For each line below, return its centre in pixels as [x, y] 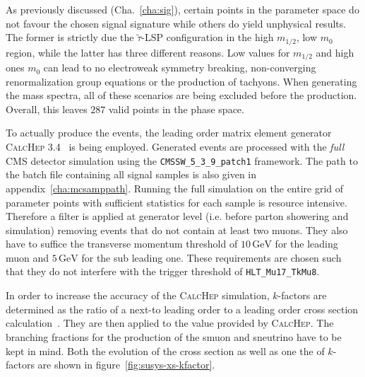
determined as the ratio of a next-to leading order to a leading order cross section [182, 309]
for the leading [306, 244]
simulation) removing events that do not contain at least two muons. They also [177, 230]
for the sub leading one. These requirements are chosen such [211, 257]
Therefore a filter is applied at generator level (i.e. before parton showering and [177, 216]
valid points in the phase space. [176, 109]
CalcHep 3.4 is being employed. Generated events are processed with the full [175, 147]
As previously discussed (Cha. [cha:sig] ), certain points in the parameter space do [182, 9]
